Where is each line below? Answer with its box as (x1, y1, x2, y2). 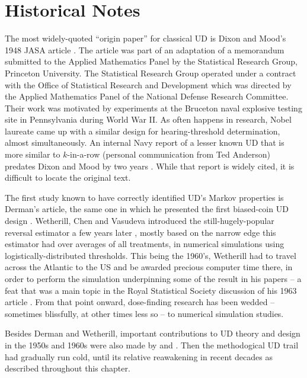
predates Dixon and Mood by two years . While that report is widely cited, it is (5, 159, 295, 172)
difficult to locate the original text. (5, 171, 131, 184)
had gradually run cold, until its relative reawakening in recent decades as (5, 350, 273, 363)
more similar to (5, 148, 60, 161)
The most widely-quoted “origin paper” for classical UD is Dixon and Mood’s (5, 32, 286, 44)
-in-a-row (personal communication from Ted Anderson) (67, 148, 270, 161)
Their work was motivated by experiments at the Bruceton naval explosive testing (5, 101, 302, 114)
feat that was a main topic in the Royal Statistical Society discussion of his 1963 (5, 284, 297, 296)
